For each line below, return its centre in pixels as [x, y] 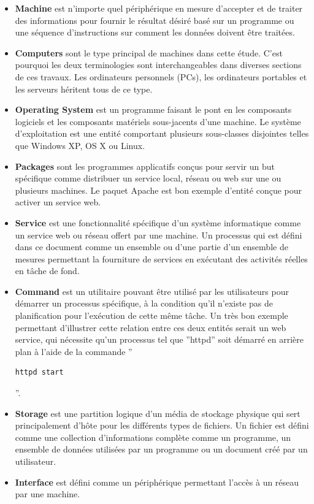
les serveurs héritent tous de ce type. [84, 89]
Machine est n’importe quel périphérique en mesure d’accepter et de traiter [159, 8]
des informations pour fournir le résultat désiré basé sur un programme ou [155, 20]
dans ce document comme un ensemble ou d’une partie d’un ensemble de [151, 247]
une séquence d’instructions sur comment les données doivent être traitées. [155, 32]
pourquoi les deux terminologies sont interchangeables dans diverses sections [158, 65]
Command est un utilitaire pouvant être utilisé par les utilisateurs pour [152, 291]
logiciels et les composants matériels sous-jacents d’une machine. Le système [158, 121]
